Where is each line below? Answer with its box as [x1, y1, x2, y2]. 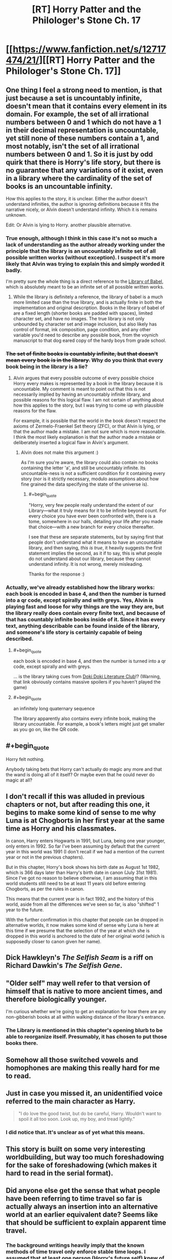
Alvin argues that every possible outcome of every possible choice [13, 375, 154, 381]
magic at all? [6, 777, 33, 784]
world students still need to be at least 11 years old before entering [6, 881, 146, 887]
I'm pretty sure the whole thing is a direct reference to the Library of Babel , [6, 278, 164, 284]
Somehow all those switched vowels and [6, 1055, 139, 1064]
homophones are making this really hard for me [6, 1063, 160, 1072]
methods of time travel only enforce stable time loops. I [6, 1248, 146, 1255]
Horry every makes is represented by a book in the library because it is [13, 380, 163, 386]
